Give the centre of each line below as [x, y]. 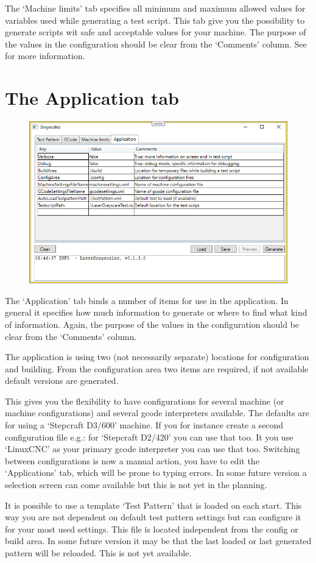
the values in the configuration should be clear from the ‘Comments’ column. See [156, 44]
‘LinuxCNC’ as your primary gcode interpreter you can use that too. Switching [153, 449]
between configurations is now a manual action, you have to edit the [132, 460]
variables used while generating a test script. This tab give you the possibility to [155, 20]
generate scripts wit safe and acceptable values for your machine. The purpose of [156, 32]
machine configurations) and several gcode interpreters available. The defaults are [157, 413]
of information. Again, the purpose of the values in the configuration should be [152, 324]
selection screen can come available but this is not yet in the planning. [136, 485]
